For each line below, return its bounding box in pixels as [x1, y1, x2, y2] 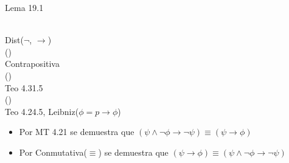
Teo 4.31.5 [5, 81, 43, 94]
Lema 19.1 [5, 1, 44, 13]
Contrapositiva [5, 57, 60, 70]
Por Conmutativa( [19, 145, 87, 158]
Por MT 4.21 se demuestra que [19, 125, 134, 138]
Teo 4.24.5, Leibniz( [5, 105, 79, 117]
